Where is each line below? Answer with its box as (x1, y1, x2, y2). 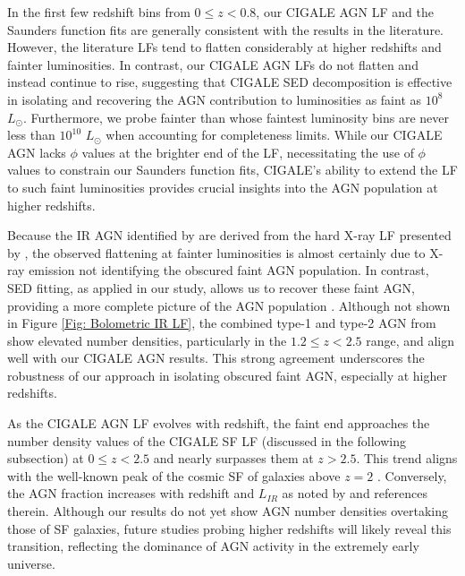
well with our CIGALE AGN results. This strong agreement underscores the (7, 348, 425, 367)
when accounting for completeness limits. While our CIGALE (106, 125, 443, 144)
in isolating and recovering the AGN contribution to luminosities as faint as (7, 90, 422, 108)
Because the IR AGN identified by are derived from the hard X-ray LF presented (7, 226, 452, 245)
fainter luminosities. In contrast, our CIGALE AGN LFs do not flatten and (7, 55, 418, 73)
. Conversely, (377, 466, 447, 485)
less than (7, 125, 55, 144)
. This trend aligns (356, 449, 458, 468)
